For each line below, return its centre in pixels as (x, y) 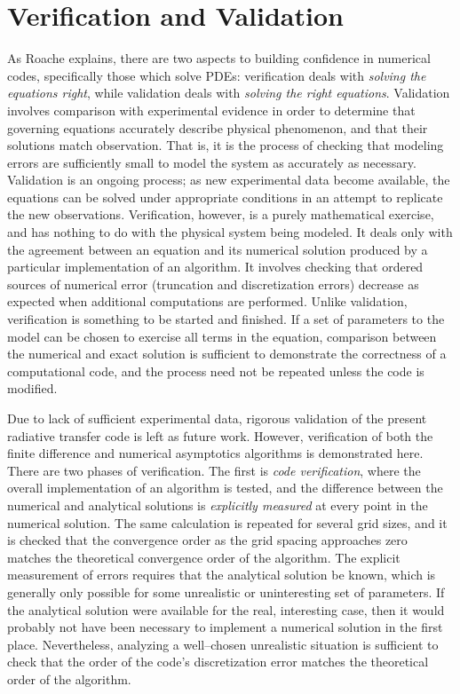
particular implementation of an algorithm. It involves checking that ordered (215, 267)
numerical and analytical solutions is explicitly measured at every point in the (218, 505)
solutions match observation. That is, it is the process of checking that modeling (226, 145)
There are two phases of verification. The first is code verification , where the (214, 470)
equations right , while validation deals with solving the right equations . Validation (229, 93)
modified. (32, 388)
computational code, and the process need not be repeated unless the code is (216, 371)
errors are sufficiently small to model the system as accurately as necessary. (212, 162)
